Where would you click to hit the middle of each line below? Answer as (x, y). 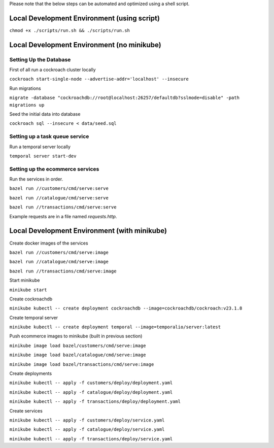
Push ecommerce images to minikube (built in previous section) (76, 336)
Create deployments (31, 373)
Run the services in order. (36, 179)
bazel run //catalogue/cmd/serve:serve (59, 198)
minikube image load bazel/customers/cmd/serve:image (78, 346)
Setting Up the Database (40, 59)
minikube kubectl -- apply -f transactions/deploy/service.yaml (91, 439)
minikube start (28, 290)
